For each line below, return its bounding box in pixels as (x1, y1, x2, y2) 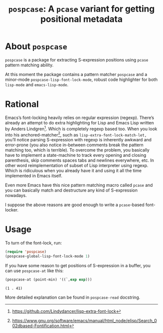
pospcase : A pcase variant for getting (8, 3, 155, 15)
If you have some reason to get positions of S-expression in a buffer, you (5, 262, 151, 268)
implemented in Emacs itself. (5, 173, 63, 179)
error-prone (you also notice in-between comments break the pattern (5, 142, 144, 148)
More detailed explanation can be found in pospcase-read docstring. (5, 294, 141, 300)
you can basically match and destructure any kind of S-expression (5, 187, 138, 193)
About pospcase (5, 41, 67, 52)
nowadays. (5, 193, 27, 198)
